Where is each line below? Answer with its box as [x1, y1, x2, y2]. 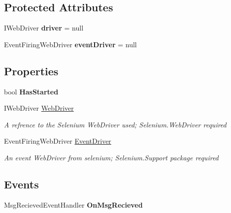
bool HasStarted [4, 86, 59, 96]
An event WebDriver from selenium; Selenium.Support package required [4, 152, 219, 162]
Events [4, 176, 39, 191]
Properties [4, 63, 59, 78]
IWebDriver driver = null [4, 23, 84, 33]
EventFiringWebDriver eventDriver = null [4, 39, 137, 49]
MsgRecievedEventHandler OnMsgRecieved [4, 199, 143, 210]
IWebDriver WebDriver [4, 103, 74, 113]
